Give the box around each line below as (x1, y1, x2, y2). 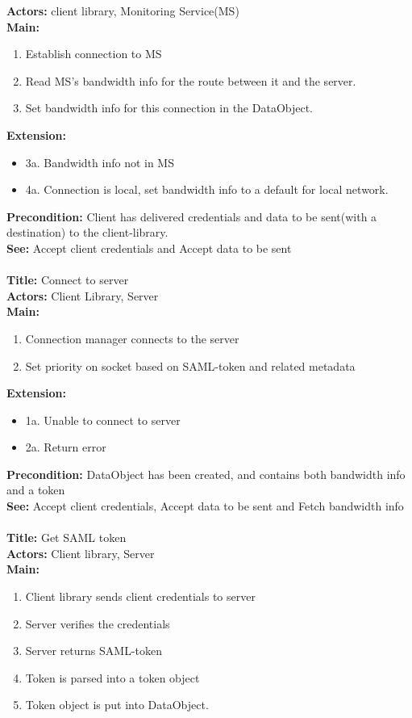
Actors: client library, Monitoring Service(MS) (6, 2, 239, 19)
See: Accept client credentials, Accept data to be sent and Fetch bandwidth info (6, 498, 404, 514)
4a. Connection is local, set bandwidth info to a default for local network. (25, 181, 389, 198)
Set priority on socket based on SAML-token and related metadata (25, 357, 356, 374)
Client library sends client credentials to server (25, 588, 256, 605)
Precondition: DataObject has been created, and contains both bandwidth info (6, 465, 406, 482)
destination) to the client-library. (6, 224, 169, 241)
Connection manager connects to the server (25, 330, 239, 346)
